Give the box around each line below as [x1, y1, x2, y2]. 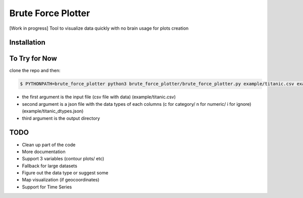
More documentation [22, 149, 66, 155]
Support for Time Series [22, 184, 72, 190]
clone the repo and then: [9, 68, 61, 74]
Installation [9, 38, 45, 47]
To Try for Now [9, 54, 58, 63]
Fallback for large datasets [22, 163, 78, 169]
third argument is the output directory [22, 115, 100, 121]
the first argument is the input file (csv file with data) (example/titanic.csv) [22, 94, 176, 100]
